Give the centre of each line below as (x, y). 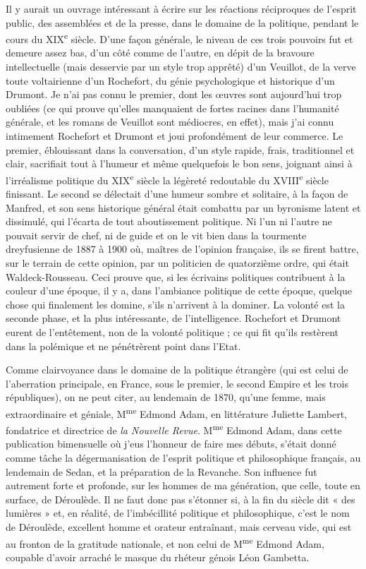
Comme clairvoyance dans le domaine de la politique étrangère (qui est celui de (177, 370)
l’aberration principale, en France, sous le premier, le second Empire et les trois (177, 383)
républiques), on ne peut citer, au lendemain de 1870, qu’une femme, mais (166, 397)
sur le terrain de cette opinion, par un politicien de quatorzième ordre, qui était (177, 263)
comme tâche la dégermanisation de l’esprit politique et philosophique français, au (183, 458)
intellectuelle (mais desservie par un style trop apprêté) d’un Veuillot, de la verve (181, 67)
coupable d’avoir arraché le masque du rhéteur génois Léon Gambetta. (158, 557)
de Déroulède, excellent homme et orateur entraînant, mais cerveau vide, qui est (179, 527)
